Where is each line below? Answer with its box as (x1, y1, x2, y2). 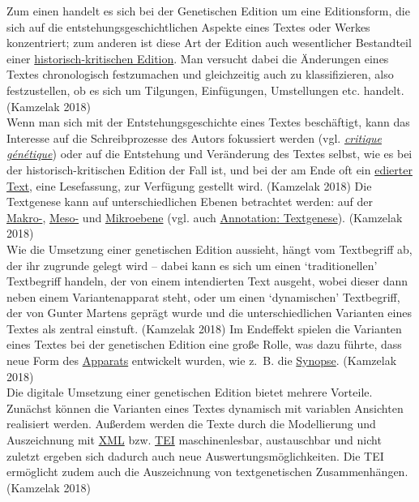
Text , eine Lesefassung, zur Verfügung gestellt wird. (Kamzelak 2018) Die (6, 177, 372, 194)
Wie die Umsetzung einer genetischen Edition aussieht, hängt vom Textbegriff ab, (6, 240, 413, 257)
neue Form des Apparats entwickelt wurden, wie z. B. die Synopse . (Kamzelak (6, 352, 397, 369)
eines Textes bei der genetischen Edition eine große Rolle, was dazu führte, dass (6, 336, 402, 353)
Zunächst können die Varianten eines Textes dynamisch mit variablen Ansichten (6, 399, 404, 416)
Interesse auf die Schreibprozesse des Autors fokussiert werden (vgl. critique (6, 129, 382, 146)
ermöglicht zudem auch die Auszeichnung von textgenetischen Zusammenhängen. (6, 463, 408, 480)
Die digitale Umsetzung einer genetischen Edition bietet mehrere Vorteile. (6, 384, 373, 401)
